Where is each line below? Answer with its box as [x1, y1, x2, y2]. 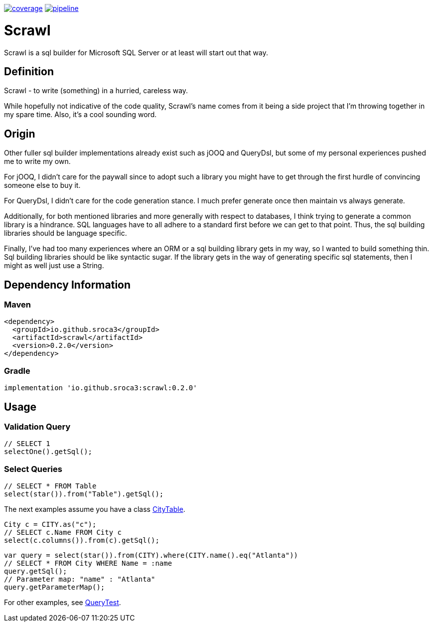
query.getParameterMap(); [4, 583, 105, 592]
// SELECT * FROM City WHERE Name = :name [4, 559, 172, 568]
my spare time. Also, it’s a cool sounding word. [4, 110, 157, 119]
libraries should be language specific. [4, 229, 127, 238]
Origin [4, 127, 35, 140]
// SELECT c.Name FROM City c [4, 528, 122, 537]
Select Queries [4, 464, 62, 474]
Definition [4, 65, 54, 78]
